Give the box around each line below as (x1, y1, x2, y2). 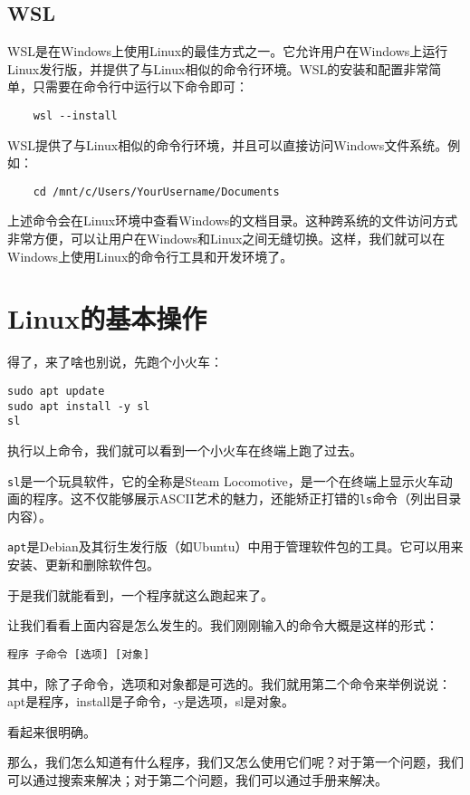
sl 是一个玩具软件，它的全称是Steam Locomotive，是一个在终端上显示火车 (7, 471, 440, 490)
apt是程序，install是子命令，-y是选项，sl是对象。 (7, 692, 295, 711)
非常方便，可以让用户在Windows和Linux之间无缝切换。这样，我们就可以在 (7, 229, 446, 248)
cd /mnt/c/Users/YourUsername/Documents (33, 185, 280, 198)
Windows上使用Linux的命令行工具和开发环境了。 (7, 246, 293, 265)
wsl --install (33, 109, 118, 122)
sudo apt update (7, 384, 105, 397)
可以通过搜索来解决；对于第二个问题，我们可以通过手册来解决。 (7, 770, 388, 789)
